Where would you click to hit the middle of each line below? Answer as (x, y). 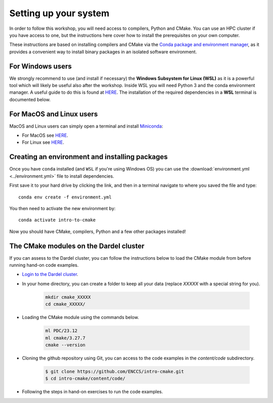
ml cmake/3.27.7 (65, 338)
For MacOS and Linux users (54, 114)
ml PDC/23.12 (61, 331)
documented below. (30, 99)
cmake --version (65, 345)
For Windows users (40, 66)
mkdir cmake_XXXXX (68, 297)
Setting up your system (59, 13)
